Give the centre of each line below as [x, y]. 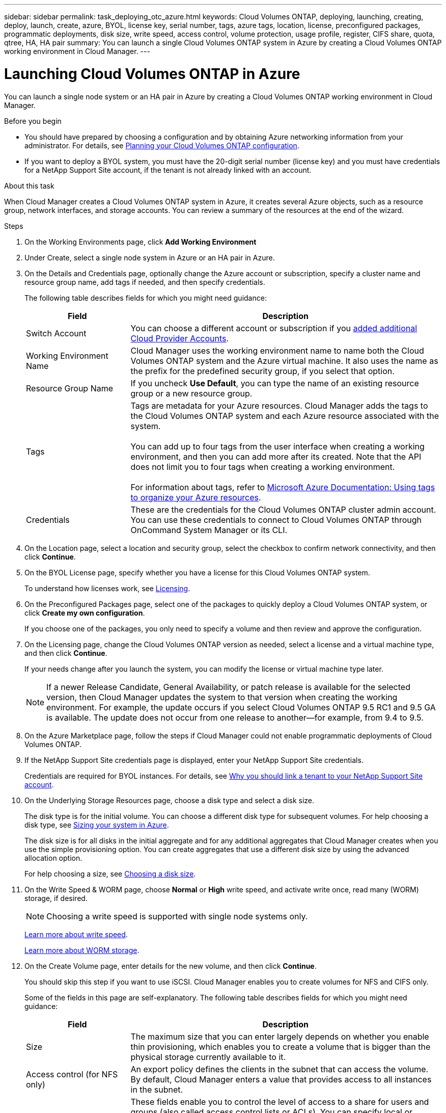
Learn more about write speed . [76, 934]
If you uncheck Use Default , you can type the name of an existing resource [275, 383]
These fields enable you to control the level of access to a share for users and [280, 1102]
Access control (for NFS [72, 1074]
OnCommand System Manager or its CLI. [209, 530]
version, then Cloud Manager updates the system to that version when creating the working [222, 697]
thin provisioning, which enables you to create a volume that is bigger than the [281, 1046]
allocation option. [53, 858]
